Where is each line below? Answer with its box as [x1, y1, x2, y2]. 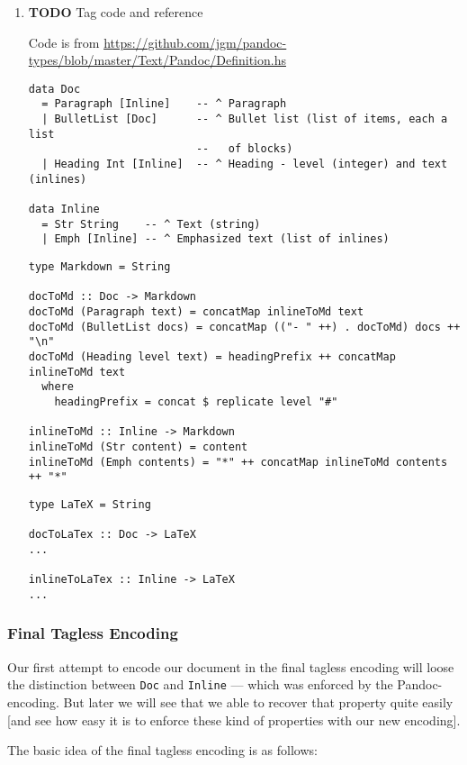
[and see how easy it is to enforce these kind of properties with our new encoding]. [7, 710, 461, 729]
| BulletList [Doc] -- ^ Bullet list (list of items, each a [41, 113, 448, 126]
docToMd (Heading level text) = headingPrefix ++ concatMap [28, 350, 396, 363]
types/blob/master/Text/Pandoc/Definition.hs [28, 50, 286, 69]
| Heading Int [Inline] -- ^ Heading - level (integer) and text [41, 158, 448, 171]
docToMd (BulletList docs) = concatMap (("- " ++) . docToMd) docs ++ [28, 320, 461, 333]
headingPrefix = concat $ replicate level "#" [54, 395, 338, 408]
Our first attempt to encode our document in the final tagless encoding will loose [7, 657, 454, 676]
